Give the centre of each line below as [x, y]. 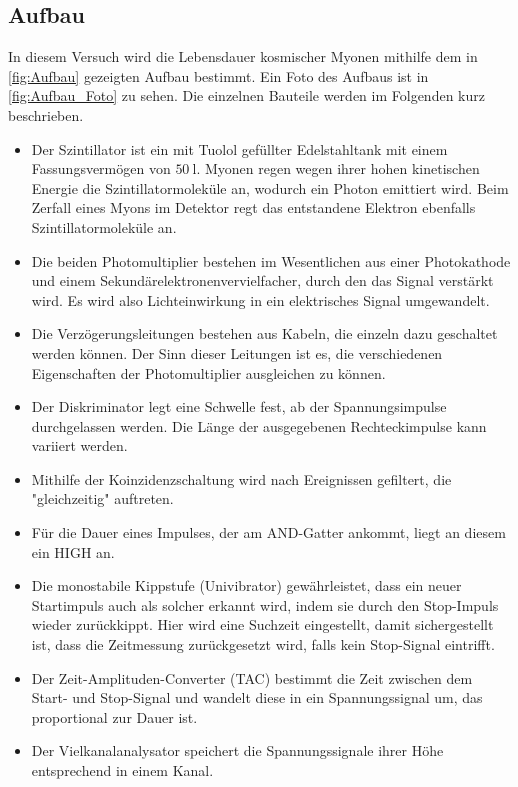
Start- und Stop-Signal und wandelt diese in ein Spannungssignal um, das [257, 697]
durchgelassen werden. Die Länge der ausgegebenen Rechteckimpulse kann [259, 425]
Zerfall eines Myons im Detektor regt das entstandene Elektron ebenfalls [253, 207]
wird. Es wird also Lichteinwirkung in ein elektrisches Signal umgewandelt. [260, 299]
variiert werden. [79, 445]
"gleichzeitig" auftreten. [102, 498]
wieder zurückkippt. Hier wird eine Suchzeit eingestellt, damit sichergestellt [262, 624]
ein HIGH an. [73, 551]
